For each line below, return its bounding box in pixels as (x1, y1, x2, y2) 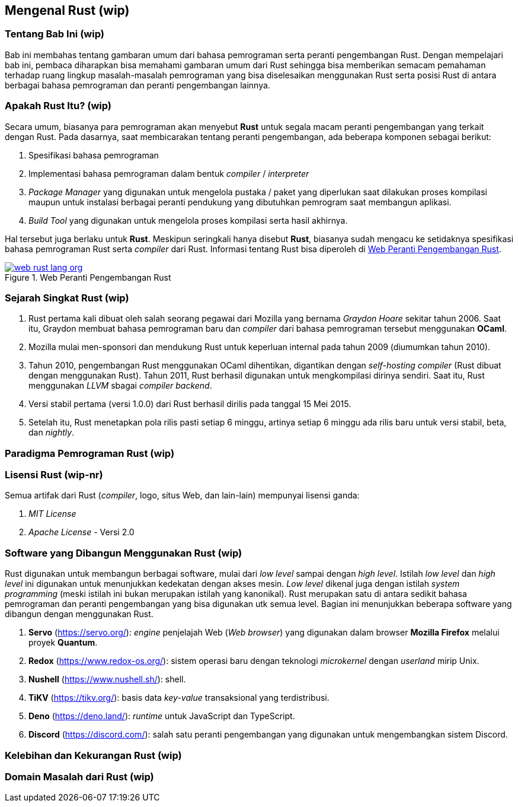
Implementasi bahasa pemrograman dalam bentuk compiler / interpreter (28, 168, 309, 179)
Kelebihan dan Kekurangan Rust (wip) (5, 749, 182, 761)
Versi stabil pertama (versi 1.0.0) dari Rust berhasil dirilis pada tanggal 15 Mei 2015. (28, 399, 351, 409)
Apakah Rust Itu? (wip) (5, 100, 112, 112)
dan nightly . (28, 427, 75, 438)
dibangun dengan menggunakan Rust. (5, 609, 154, 619)
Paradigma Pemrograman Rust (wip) (5, 447, 175, 459)
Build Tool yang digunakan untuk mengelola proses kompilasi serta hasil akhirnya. (28, 215, 348, 225)
